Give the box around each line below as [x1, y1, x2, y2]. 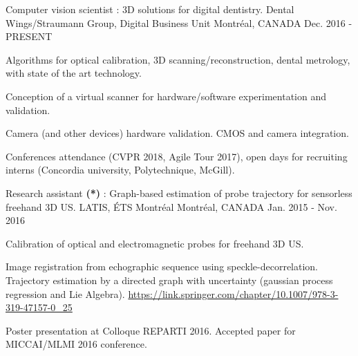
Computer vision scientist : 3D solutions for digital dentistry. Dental [6, 2, 294, 16]
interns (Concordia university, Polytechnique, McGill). [6, 162, 235, 177]
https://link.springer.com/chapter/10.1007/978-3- [128, 286, 339, 301]
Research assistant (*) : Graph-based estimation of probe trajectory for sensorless [6, 185, 352, 200]
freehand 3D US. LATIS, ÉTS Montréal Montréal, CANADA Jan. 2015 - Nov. [6, 199, 337, 214]
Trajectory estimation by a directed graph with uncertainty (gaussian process [6, 272, 333, 287]
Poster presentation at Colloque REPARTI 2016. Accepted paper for [6, 323, 296, 337]
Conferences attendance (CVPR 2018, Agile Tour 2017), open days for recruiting [6, 149, 348, 163]
